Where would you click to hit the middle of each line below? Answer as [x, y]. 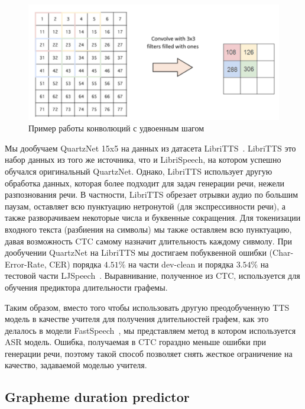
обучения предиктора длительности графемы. [86, 287]
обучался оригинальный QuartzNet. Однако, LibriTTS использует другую [139, 171]
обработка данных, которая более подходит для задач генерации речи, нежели [145, 183]
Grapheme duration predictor [97, 397]
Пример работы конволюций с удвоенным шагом [116, 128]
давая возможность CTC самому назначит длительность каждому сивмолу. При [148, 241]
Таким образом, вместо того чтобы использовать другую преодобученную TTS [147, 307]
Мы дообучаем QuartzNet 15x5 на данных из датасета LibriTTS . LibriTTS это [150, 148]
